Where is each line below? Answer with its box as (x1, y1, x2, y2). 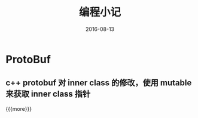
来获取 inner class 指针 (5, 89, 91, 99)
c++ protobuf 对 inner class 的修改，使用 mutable (5, 78, 192, 88)
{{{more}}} (5, 105, 32, 112)
